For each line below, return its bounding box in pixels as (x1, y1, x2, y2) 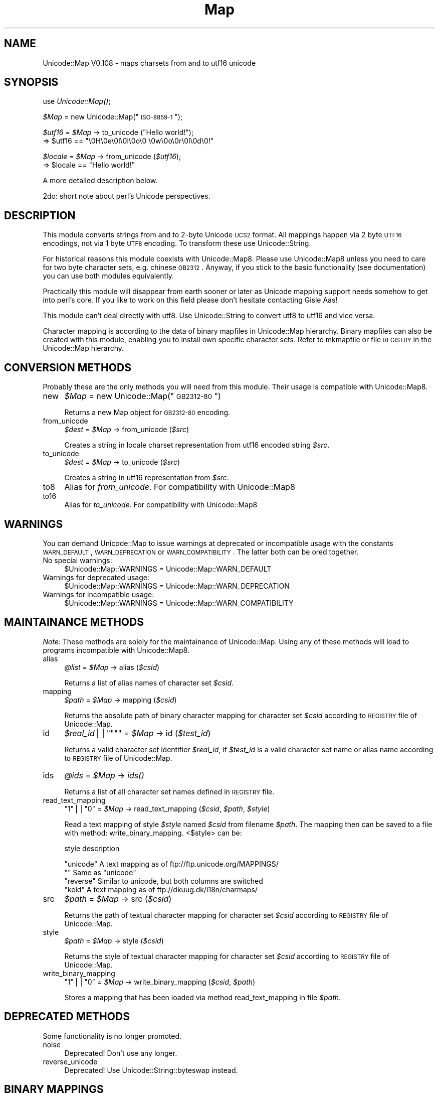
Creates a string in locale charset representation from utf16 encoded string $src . (64, 441, 330, 450)
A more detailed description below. (43, 176, 158, 185)
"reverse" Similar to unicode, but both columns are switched (64, 876, 263, 885)
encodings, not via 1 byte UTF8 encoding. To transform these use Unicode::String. (43, 239, 311, 248)
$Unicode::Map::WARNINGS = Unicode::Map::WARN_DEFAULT (64, 564, 272, 573)
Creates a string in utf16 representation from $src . (64, 473, 229, 482)
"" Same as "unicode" (64, 868, 136, 877)
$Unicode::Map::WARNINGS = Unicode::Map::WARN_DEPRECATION (64, 581, 290, 590)
